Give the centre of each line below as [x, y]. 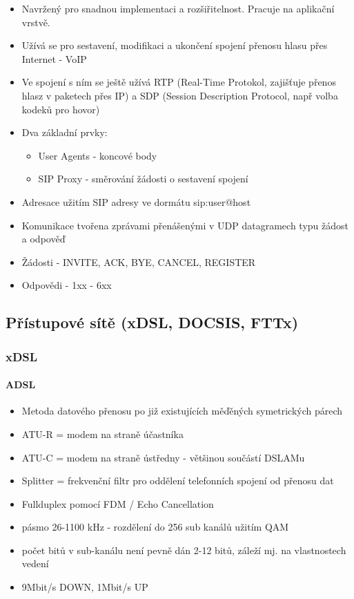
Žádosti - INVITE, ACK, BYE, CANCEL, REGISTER [139, 262]
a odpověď [43, 239]
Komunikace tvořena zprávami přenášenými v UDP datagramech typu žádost [185, 225]
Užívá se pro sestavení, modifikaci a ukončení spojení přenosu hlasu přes [175, 45]
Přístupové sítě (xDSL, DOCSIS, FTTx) [152, 322]
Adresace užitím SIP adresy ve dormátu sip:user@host [136, 201]
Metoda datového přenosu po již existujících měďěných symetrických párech [182, 411]
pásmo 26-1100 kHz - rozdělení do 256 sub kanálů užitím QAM [155, 527]
